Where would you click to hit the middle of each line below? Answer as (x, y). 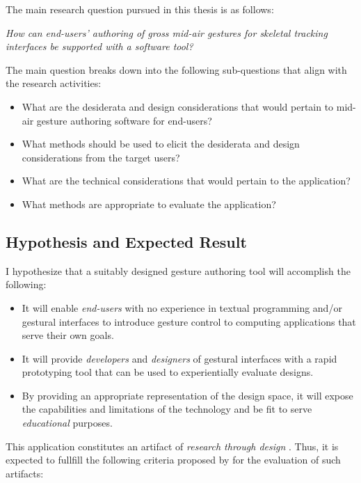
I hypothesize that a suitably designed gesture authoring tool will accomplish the (178, 270)
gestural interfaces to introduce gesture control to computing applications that (189, 321)
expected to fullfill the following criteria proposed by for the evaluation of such (173, 460)
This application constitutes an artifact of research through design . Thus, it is (172, 446)
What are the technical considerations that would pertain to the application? (186, 181)
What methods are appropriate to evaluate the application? (149, 204)
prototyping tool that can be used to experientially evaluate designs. (168, 372)
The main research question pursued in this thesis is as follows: (140, 9)
